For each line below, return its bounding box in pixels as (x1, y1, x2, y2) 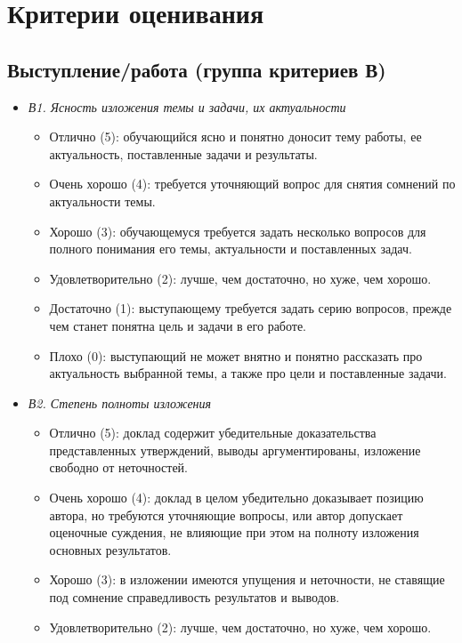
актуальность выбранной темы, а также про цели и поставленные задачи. (49, 364, 447, 382)
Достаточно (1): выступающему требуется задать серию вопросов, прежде (49, 299, 452, 317)
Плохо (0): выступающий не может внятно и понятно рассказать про (49, 346, 423, 365)
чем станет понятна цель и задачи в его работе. (49, 316, 307, 334)
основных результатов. (49, 540, 172, 559)
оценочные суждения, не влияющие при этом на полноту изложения (49, 523, 419, 542)
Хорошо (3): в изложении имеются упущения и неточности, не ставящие (49, 570, 445, 589)
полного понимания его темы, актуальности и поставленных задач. (49, 239, 412, 258)
